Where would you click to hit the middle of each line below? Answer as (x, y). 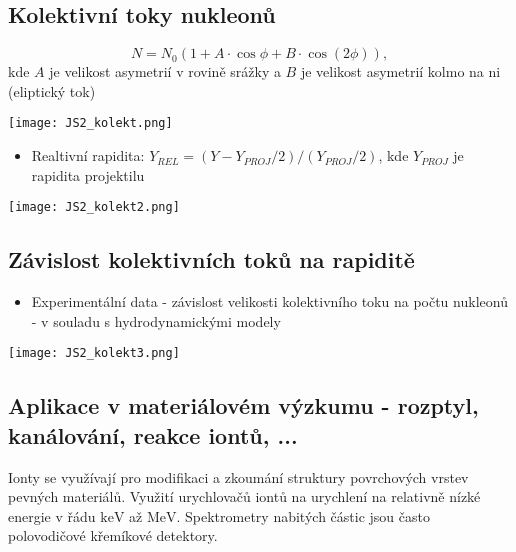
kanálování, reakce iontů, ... (153, 434)
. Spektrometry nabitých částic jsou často (303, 515)
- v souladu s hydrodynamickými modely (156, 320)
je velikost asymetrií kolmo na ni (400, 71)
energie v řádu (52, 515)
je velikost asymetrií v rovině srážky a (165, 71)
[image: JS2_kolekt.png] (90, 123)
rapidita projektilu (88, 174)
